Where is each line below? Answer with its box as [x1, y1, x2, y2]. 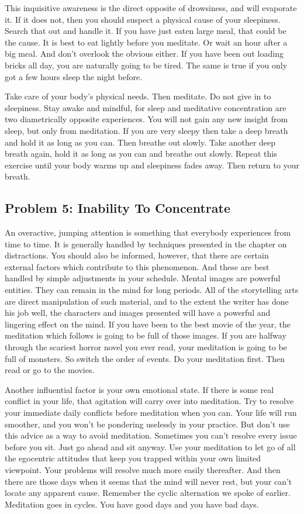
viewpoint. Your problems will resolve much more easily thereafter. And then [5, 463, 281, 475]
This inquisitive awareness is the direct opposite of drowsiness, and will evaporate [5, 2, 297, 13]
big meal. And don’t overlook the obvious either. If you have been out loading [5, 47, 284, 60]
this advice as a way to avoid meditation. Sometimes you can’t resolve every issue [5, 429, 297, 441]
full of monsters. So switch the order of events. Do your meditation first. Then [5, 352, 285, 364]
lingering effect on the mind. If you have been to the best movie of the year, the [5, 318, 291, 330]
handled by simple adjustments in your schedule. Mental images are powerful [5, 272, 281, 284]
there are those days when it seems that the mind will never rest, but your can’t [5, 475, 292, 487]
